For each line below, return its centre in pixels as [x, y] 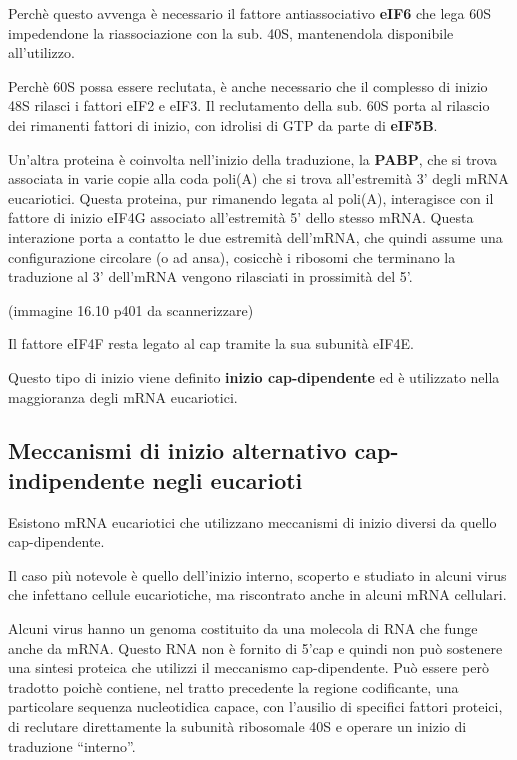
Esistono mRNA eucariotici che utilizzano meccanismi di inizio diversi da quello [252, 521]
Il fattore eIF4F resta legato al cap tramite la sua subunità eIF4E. [211, 343]
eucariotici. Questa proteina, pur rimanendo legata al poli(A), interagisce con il [251, 197]
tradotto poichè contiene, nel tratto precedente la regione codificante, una [233, 686]
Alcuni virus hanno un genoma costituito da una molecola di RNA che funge [243, 628]
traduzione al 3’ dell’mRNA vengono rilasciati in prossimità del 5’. [210, 276]
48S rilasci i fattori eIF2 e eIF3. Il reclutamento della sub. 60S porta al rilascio [249, 105]
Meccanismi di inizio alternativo [177, 450]
